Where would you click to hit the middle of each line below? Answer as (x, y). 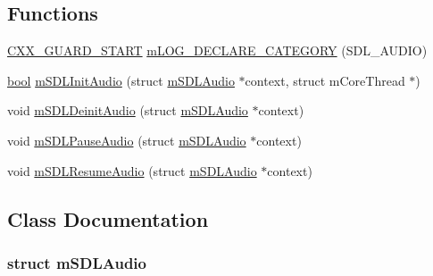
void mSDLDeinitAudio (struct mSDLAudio (128, 110)
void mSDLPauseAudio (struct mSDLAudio (127, 140)
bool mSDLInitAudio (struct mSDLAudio (121, 80)
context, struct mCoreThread (325, 80)
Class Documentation (108, 218)
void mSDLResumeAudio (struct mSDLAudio (132, 170)
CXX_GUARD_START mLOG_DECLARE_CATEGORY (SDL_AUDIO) (217, 50)
